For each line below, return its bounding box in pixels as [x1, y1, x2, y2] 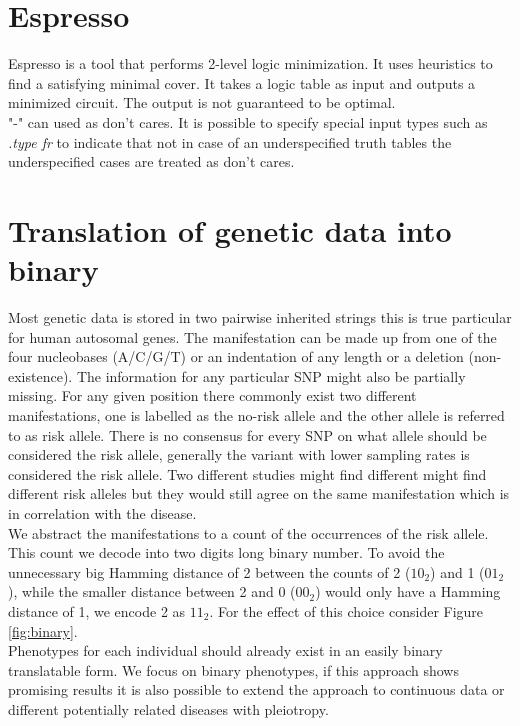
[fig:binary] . [8, 620, 78, 641]
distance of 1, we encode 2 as [8, 600, 186, 621]
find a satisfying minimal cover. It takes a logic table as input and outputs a [8, 72, 476, 93]
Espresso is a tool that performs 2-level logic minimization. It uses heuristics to [8, 53, 493, 74]
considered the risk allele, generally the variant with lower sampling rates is [8, 444, 470, 465]
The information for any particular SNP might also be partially [76, 365, 466, 386]
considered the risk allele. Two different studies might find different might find [8, 463, 487, 484]
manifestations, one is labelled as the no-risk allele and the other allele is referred [8, 404, 505, 425]
